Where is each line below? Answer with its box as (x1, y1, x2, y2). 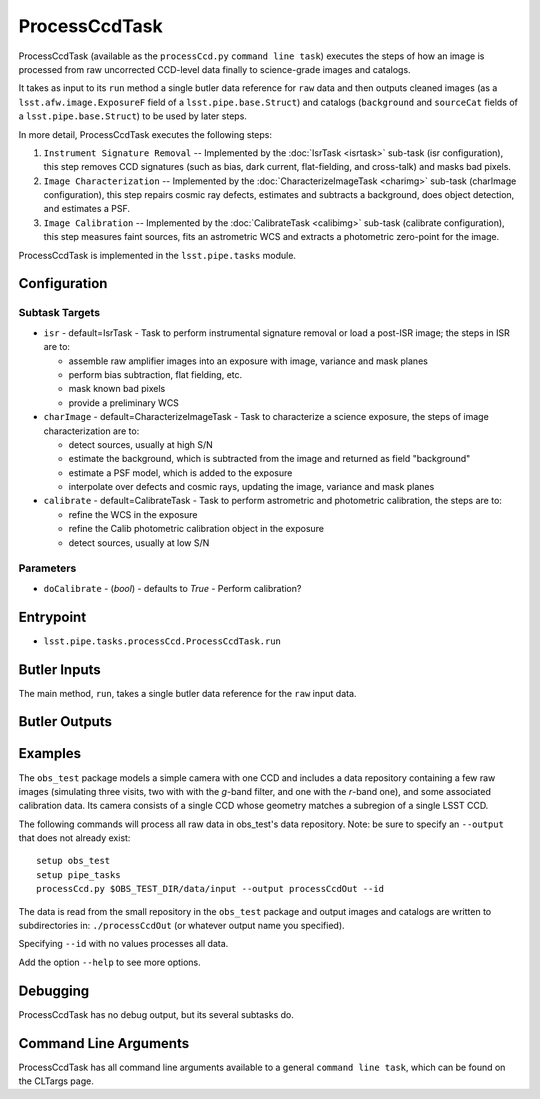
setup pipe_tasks (36, 869, 121, 880)
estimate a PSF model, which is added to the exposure (68, 466, 293, 479)
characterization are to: (43, 425, 140, 437)
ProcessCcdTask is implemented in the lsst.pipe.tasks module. (18, 249, 297, 261)
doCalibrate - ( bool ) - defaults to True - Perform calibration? (43, 582, 302, 594)
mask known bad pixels (68, 383, 166, 395)
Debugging (18, 982, 90, 999)
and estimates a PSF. (43, 203, 130, 215)
